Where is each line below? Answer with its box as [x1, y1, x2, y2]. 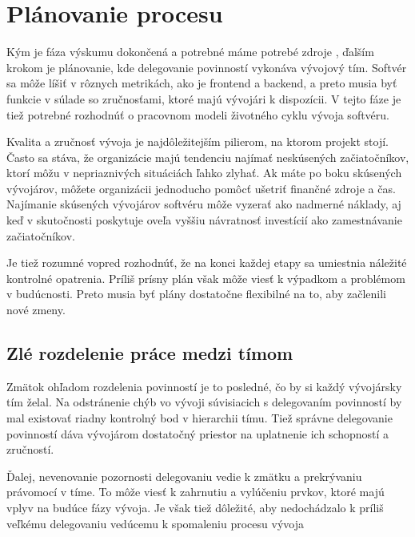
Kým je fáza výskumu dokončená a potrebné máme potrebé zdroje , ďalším [6, 43, 374, 60]
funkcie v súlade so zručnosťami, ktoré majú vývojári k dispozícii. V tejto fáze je [6, 90, 401, 107]
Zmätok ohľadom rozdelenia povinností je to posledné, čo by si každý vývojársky [6, 378, 402, 394]
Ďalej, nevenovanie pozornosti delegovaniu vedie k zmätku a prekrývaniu [6, 467, 362, 484]
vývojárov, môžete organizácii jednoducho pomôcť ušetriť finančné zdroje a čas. [6, 180, 396, 196]
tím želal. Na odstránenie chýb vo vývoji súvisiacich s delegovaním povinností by [6, 394, 402, 410]
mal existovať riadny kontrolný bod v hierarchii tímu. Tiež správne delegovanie [6, 410, 393, 426]
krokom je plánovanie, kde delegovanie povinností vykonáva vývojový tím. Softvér [6, 59, 407, 75]
